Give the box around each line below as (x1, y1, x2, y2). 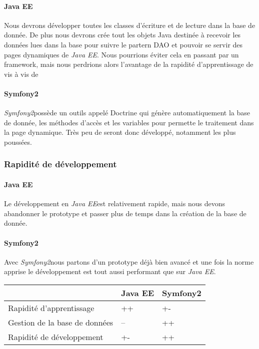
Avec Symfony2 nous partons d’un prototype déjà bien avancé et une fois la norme (4, 256, 254, 267)
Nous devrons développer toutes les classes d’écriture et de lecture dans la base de (4, 19, 255, 30)
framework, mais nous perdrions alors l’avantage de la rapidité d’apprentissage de (4, 59, 253, 69)
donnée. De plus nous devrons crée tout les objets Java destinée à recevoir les (4, 29, 241, 40)
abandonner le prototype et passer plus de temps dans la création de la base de (4, 208, 246, 218)
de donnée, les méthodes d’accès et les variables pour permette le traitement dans (4, 117, 254, 127)
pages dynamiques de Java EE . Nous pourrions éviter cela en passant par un (4, 49, 239, 59)
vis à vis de (4, 68, 38, 79)
